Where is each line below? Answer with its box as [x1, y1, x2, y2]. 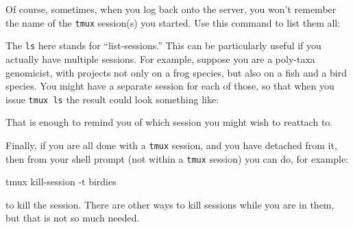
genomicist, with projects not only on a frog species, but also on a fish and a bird [5, 65, 347, 79]
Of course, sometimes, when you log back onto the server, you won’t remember [5, 2, 337, 16]
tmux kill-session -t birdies [5, 174, 117, 189]
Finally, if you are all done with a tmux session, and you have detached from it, [5, 137, 337, 152]
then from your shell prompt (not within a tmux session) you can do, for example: [5, 151, 349, 165]
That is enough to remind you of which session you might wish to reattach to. [5, 115, 333, 129]
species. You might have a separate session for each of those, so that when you [5, 79, 334, 93]
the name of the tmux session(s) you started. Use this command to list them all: [5, 15, 341, 29]
